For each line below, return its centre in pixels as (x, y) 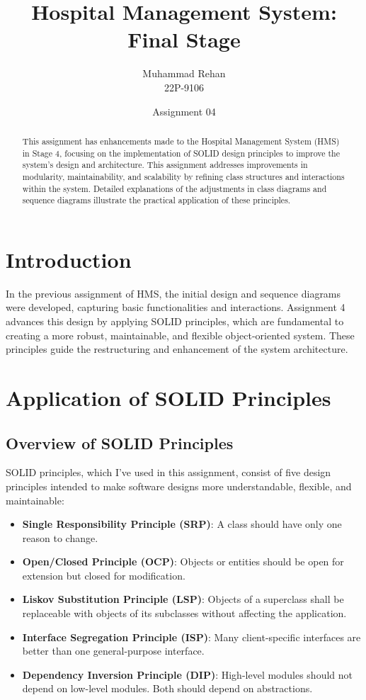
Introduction (69, 259)
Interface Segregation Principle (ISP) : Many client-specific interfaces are (191, 637)
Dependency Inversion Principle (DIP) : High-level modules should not (188, 674)
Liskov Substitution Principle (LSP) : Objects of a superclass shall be (183, 599)
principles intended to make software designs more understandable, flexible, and (179, 486)
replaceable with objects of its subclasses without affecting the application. (184, 613)
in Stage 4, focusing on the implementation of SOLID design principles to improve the (181, 153)
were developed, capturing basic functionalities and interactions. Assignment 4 (176, 307)
